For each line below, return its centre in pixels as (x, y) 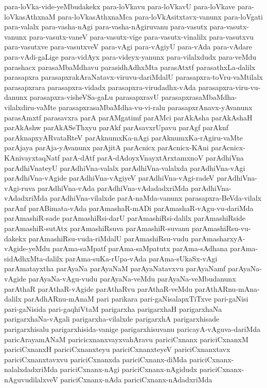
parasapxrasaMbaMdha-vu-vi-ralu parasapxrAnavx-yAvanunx (155, 107)
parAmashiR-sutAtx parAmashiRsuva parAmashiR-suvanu (97, 228)
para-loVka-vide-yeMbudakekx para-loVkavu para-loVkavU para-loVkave (120, 6)
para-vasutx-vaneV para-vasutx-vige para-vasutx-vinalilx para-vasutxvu (141, 36)
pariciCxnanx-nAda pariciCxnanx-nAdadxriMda (136, 379)
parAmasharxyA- (218, 238)
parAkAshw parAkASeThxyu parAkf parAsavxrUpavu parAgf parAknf (117, 127)
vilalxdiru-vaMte (30, 107)
